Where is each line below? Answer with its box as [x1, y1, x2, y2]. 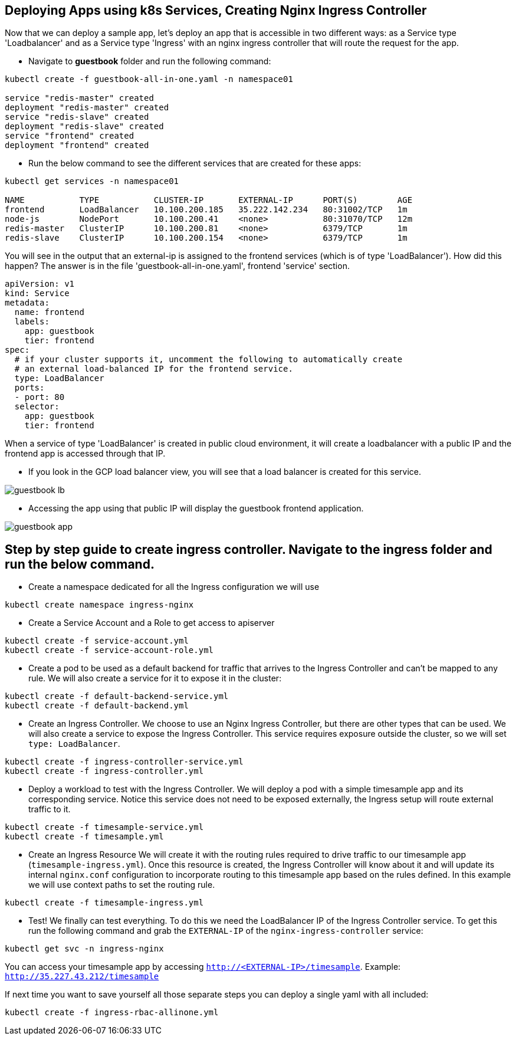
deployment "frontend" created [5, 140, 149, 150]
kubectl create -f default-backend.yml [5, 701, 189, 711]
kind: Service [5, 288, 70, 298]
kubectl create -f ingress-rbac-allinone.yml [5, 1008, 219, 1018]
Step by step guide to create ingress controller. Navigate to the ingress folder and [5, 542, 492, 557]
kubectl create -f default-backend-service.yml [5, 691, 229, 701]
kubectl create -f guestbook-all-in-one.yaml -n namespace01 [5, 74, 293, 84]
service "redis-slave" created [5, 112, 149, 122]
